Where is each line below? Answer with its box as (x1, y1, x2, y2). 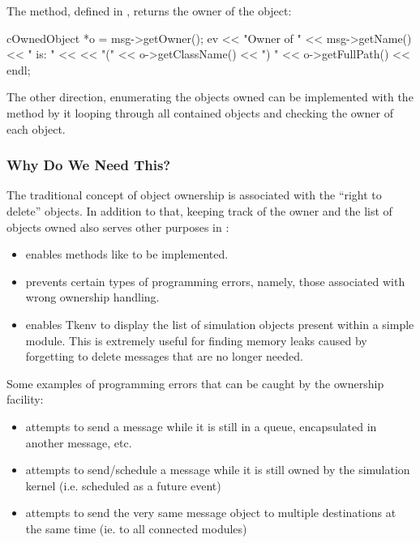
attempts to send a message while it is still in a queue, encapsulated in (25, 417, 377, 434)
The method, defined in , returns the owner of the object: (6, 2, 292, 19)
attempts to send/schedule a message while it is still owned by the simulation (25, 461, 410, 478)
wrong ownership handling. (25, 289, 160, 306)
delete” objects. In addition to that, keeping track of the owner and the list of (6, 202, 392, 219)
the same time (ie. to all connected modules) (25, 519, 247, 537)
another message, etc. (25, 434, 132, 451)
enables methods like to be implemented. (25, 246, 229, 263)
